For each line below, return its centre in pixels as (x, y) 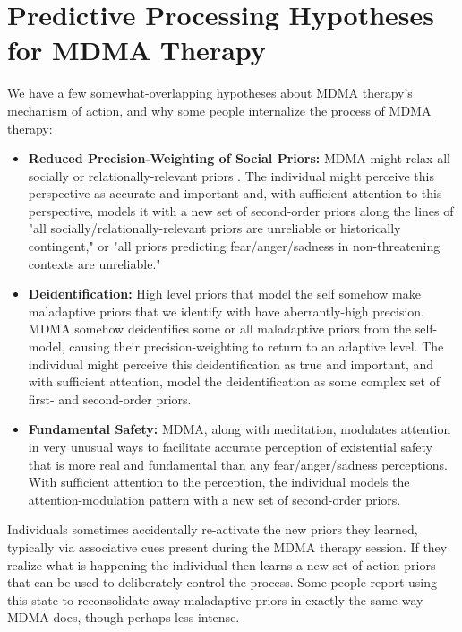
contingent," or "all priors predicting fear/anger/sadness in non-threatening (234, 246)
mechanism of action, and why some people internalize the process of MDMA (219, 110)
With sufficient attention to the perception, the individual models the (219, 482)
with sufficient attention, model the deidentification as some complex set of (234, 381)
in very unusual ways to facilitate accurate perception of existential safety (230, 446)
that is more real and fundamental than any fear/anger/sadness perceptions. (238, 464)
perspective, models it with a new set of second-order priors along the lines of (241, 210)
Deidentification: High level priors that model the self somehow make (224, 294)
